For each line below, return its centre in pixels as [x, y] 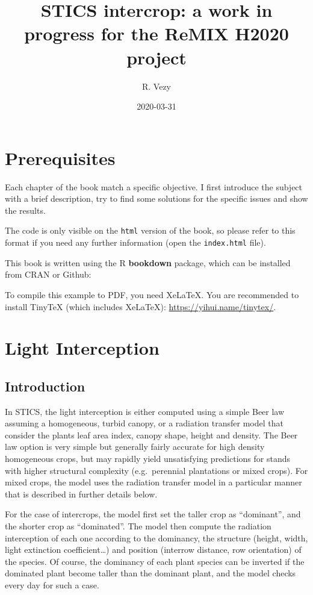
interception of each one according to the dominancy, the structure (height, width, [156, 537]
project [156, 57]
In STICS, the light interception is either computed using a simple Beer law [145, 411]
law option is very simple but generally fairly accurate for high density [135, 447]
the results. [25, 210]
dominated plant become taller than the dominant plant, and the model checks [150, 573]
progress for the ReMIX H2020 [156, 33]
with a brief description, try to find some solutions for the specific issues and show [156, 198]
